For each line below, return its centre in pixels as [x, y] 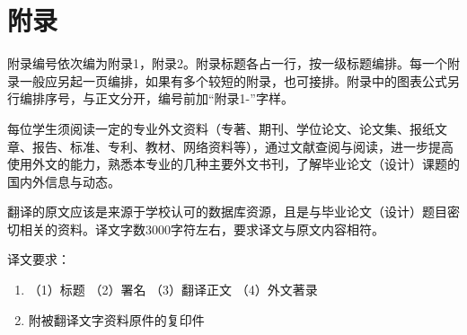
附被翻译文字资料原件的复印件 [116, 319]
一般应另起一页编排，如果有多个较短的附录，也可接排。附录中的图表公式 [233, 80]
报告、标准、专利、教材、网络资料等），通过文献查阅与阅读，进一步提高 [242, 146]
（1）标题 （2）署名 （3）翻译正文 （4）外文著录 [173, 290]
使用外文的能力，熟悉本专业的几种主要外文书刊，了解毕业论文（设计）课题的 [233, 164]
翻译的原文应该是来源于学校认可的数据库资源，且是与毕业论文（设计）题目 [227, 212]
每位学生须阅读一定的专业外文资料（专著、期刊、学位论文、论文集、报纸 [221, 128]
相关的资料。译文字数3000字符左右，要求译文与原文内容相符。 [202, 229]
